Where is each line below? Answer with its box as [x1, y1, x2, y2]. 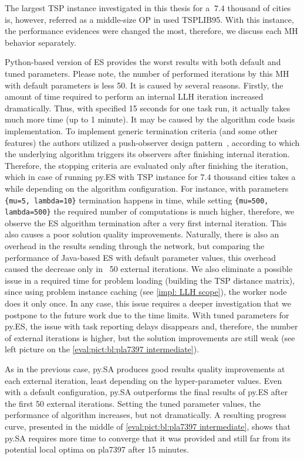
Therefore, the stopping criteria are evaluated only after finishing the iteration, [5, 159, 288, 171]
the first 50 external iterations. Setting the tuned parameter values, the [5, 397, 261, 409]
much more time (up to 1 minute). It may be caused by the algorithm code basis [5, 113, 295, 125]
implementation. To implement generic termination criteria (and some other [5, 124, 278, 137]
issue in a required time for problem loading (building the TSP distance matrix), [5, 274, 295, 286]
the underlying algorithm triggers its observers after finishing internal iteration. [5, 148, 290, 160]
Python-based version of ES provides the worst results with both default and [5, 56, 281, 68]
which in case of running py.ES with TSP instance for [5, 171, 198, 183]
